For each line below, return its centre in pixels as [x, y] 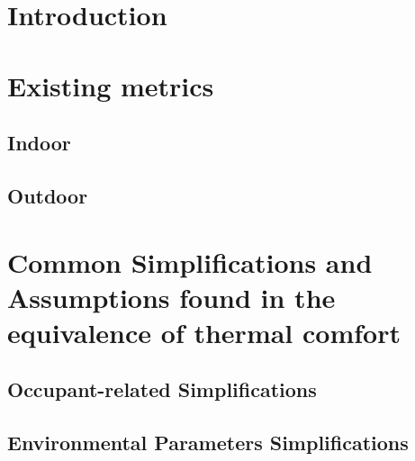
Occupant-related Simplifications [162, 389]
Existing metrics [111, 85]
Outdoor [48, 195]
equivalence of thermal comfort [204, 332]
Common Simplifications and [190, 262]
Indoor [39, 143]
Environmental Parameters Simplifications [208, 443]
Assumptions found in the [171, 297]
